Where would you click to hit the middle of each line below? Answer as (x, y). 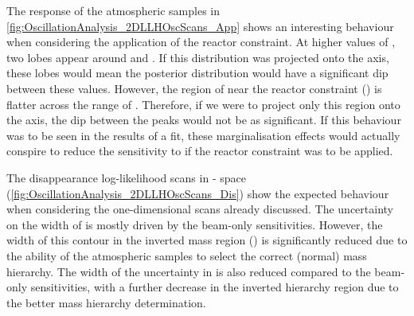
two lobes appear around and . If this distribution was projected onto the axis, (198, 57)
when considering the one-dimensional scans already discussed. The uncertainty (200, 209)
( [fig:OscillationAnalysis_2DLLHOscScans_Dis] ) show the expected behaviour (198, 193)
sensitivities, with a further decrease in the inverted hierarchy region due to (215, 287)
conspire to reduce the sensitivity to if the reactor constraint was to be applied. (200, 151)
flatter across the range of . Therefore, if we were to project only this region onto (203, 104)
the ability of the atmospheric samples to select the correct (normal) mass (187, 255)
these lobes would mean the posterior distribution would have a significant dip (197, 73)
